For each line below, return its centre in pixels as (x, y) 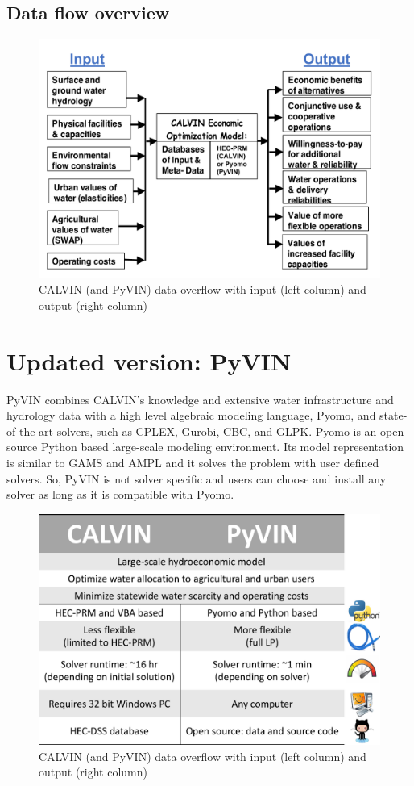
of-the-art (30, 431)
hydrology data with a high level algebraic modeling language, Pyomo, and (191, 415)
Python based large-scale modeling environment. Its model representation (222, 447)
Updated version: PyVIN (149, 360)
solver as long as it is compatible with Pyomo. (120, 494)
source (22, 447)
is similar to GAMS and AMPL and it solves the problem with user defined (193, 462)
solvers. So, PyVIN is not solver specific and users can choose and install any (197, 478)
